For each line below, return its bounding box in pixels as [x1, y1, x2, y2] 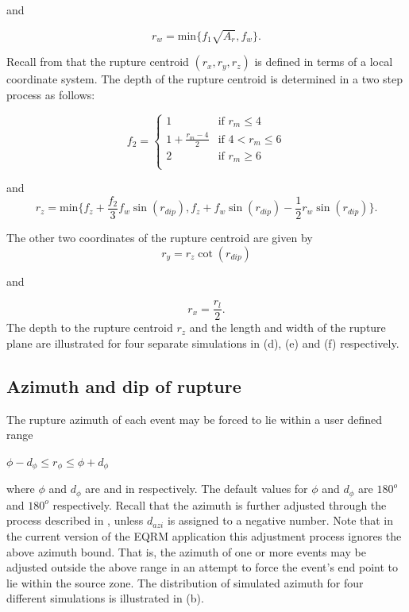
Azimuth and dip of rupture [6, 373, 241, 398]
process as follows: [6, 86, 95, 102]
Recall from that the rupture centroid [6, 53, 189, 70]
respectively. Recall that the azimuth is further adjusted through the [52, 496, 387, 513]
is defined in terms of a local [254, 53, 393, 70]
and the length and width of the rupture [189, 319, 386, 336]
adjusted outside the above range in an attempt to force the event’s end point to [6, 559, 399, 575]
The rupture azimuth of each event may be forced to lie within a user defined [6, 410, 383, 427]
